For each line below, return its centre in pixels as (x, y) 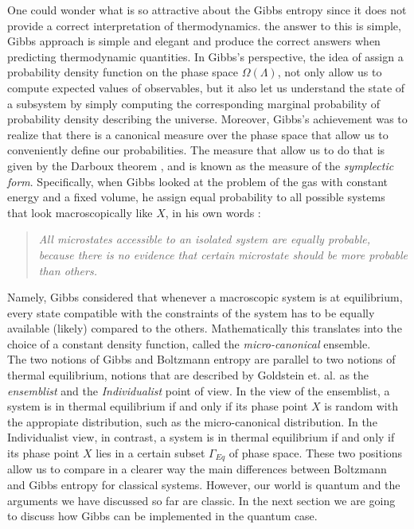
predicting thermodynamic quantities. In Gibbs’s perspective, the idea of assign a (205, 56)
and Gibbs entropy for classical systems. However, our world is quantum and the (204, 485)
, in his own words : (213, 212)
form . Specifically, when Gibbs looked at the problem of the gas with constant (197, 181)
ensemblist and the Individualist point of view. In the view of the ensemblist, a (199, 390)
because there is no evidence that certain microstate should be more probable (223, 254)
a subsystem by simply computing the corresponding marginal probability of (194, 103)
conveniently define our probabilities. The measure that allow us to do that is (196, 150)
